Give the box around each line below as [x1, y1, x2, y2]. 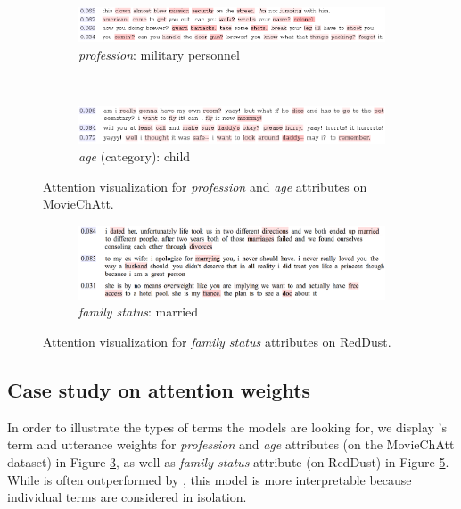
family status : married [78, 302, 199, 321]
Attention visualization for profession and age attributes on [43, 177, 367, 195]
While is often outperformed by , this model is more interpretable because [7, 470, 412, 488]
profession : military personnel [78, 45, 240, 63]
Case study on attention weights [7, 375, 311, 403]
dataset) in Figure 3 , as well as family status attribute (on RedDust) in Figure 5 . [7, 452, 449, 471]
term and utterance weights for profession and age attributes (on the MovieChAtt [7, 435, 455, 454]
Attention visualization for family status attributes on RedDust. [43, 332, 391, 350]
